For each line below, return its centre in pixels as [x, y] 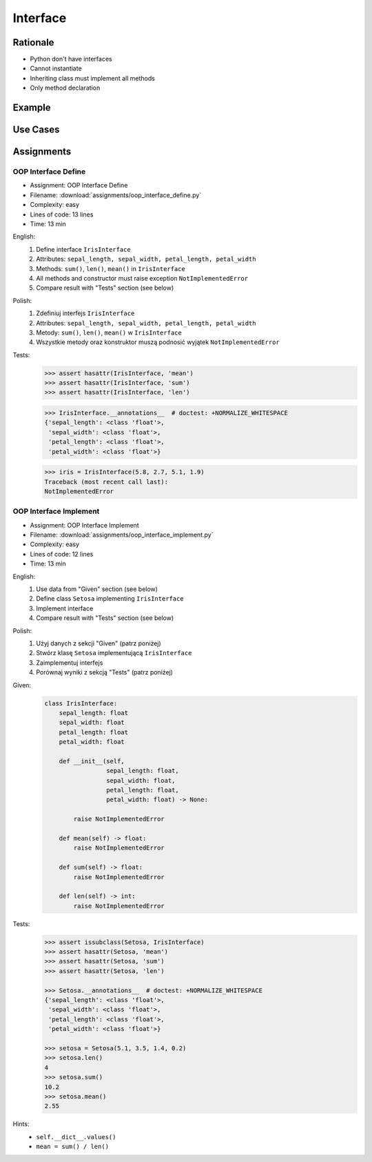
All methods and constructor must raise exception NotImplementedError [142, 278]
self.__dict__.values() [76, 1137]
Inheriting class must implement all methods [92, 78]
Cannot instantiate [56, 68]
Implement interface [65, 608]
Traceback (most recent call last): [106, 482]
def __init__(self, [92, 761]
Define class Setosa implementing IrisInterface [110, 599]
